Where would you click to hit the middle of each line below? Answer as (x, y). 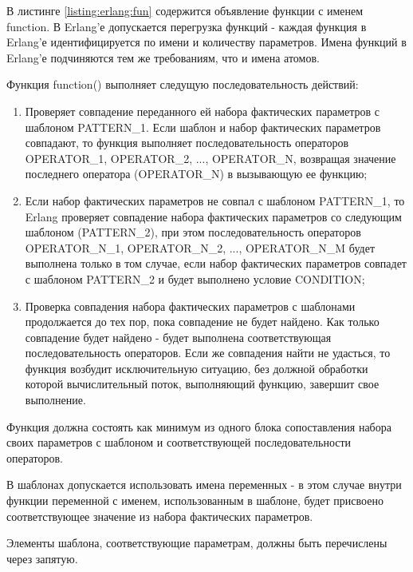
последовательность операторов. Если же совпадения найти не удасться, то (208, 353)
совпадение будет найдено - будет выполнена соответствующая (178, 337)
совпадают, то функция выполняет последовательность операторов (187, 143)
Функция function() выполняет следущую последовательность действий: (183, 84)
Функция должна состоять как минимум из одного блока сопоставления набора (199, 426)
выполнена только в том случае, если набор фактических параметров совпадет (216, 263)
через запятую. (42, 558)
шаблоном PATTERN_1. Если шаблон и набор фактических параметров (203, 127)
